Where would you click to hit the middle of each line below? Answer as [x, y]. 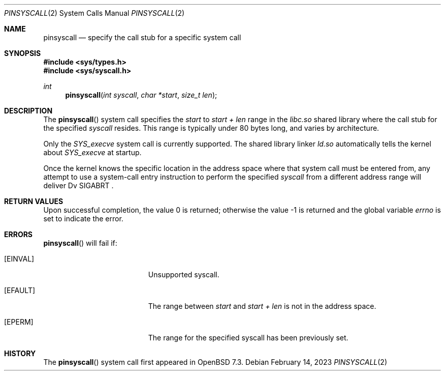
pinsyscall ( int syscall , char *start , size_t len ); [141, 95]
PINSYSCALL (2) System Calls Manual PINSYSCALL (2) [94, 13]
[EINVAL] [19, 259]
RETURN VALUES [34, 201]
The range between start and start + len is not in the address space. [262, 306]
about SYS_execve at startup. [92, 152]
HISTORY [20, 353]
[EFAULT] [20, 290]
